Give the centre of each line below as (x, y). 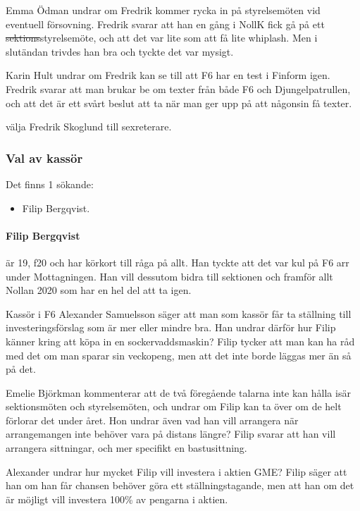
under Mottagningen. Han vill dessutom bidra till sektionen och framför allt (169, 276)
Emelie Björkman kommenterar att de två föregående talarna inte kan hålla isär (178, 392)
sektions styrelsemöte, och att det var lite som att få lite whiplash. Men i (162, 38)
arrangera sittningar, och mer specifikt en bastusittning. (126, 448)
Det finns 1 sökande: (50, 184)
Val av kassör (44, 158)
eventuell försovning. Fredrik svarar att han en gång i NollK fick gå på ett (165, 24)
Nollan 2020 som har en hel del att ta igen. (99, 290)
